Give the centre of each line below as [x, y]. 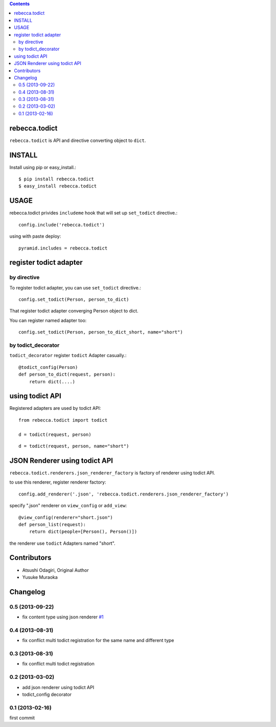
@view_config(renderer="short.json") [66, 517]
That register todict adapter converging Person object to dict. [74, 311]
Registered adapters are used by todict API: [55, 408]
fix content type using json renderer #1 [63, 617]
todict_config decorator [47, 694]
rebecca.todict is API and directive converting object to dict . [78, 140]
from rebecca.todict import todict [63, 420]
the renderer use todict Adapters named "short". [62, 543]
